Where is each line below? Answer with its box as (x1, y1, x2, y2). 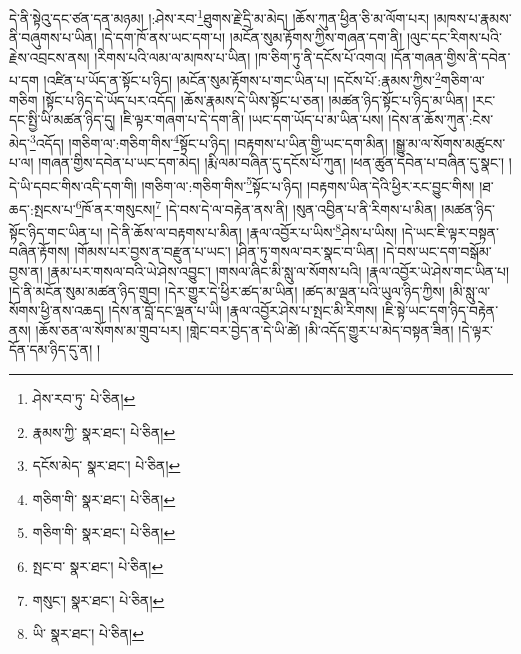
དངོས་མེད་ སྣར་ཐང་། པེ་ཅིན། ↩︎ (32, 455, 181, 476)
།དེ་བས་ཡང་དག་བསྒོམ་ (383, 241, 492, 262)
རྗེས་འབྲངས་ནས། (9, 46, 90, 67)
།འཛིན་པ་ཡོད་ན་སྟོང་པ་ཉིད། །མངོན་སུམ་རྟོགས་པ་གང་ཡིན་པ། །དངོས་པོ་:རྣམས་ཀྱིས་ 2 (43, 67, 441, 91)
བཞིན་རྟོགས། (9, 241, 70, 262)
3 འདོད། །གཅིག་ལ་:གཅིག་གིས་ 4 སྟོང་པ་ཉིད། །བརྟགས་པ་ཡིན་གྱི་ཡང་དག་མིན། (29, 129, 388, 153)
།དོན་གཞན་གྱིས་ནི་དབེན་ (391, 46, 511, 67)
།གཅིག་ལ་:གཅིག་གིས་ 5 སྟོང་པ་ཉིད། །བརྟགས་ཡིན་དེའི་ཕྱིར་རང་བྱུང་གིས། (141, 172, 475, 196)
